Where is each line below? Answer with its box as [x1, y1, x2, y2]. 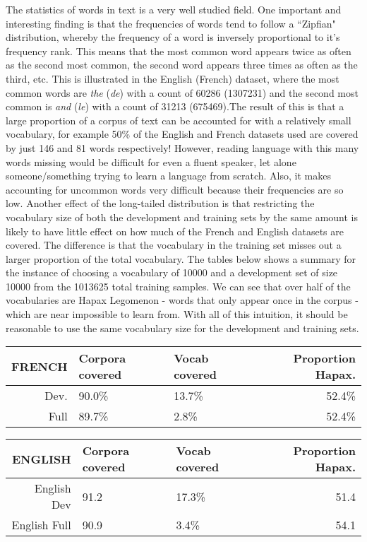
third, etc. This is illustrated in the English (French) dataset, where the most [6, 71, 339, 86]
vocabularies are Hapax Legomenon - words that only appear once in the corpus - [6, 293, 359, 307]
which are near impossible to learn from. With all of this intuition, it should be [6, 307, 348, 322]
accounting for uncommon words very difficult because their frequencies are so [6, 182, 344, 196]
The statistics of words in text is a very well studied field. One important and [6, 2, 342, 16]
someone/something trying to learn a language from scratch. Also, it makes [6, 168, 331, 183]
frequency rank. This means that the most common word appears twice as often [6, 43, 351, 58]
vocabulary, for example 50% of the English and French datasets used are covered [6, 126, 359, 141]
